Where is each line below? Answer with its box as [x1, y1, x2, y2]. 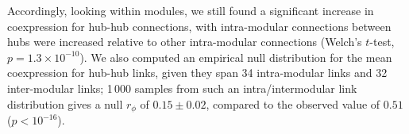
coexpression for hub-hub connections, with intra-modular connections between [7, 17, 392, 34]
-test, [369, 33, 395, 50]
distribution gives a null [7, 95, 123, 112]
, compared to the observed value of [206, 95, 380, 112]
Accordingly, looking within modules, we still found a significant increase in [7, 2, 374, 18]
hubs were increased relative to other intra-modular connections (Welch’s [7, 33, 362, 50]
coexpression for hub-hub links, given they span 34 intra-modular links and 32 [7, 64, 388, 81]
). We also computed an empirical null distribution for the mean [79, 48, 392, 65]
